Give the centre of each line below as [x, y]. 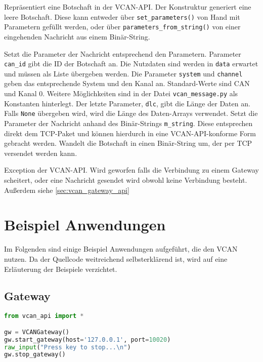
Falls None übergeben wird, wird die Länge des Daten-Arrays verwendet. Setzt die [131, 113]
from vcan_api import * [44, 316]
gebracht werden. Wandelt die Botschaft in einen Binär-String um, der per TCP [128, 143]
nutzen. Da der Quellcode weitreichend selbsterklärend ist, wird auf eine [116, 258]
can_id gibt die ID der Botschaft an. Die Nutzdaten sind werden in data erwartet [131, 64]
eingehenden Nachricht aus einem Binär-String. [77, 36]
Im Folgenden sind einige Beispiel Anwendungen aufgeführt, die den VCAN [121, 249]
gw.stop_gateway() [35, 355]
